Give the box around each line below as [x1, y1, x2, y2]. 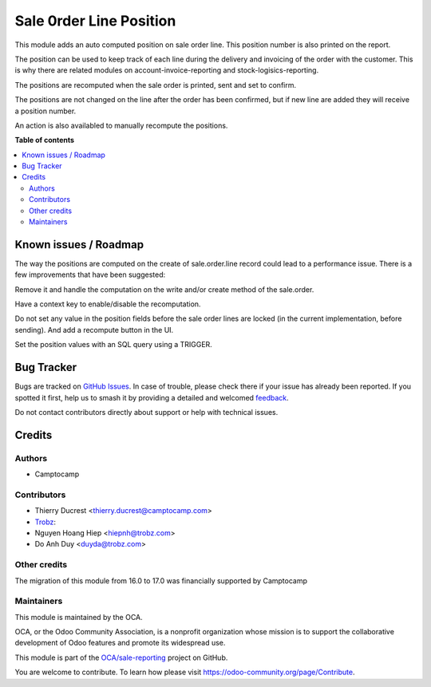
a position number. [14, 106, 77, 116]
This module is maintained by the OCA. [14, 612, 143, 622]
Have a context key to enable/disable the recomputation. [14, 299, 201, 309]
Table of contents [14, 136, 75, 145]
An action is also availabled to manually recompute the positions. [14, 120, 228, 130]
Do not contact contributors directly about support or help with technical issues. [14, 407, 279, 417]
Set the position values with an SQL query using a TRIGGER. [14, 340, 213, 349]
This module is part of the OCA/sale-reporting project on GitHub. [14, 653, 228, 662]
